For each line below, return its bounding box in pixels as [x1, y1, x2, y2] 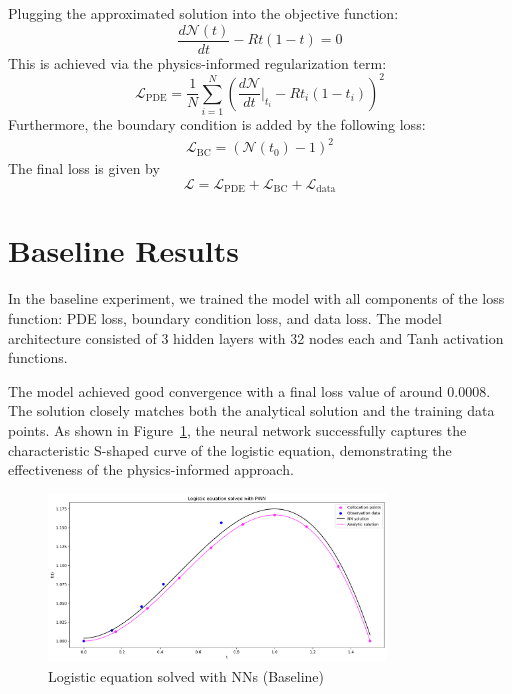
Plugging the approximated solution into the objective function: [8, 3, 399, 23]
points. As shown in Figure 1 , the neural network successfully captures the [8, 419, 467, 440]
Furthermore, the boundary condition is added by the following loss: [8, 114, 426, 135]
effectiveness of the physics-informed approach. [8, 459, 294, 480]
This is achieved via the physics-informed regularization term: [8, 52, 387, 73]
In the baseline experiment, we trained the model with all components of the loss [8, 288, 505, 309]
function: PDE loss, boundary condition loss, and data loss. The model [8, 307, 442, 328]
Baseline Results [8, 230, 239, 271]
